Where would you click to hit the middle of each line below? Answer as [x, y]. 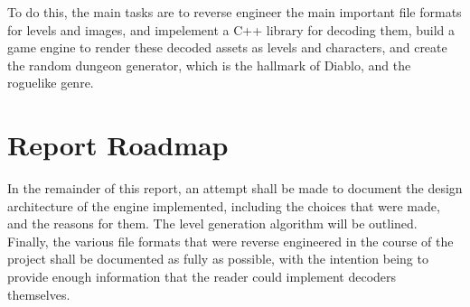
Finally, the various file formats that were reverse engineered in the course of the [230, 241]
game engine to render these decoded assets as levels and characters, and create [227, 47]
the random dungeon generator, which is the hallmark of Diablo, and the [209, 65]
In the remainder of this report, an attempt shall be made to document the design [235, 188]
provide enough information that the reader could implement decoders [202, 277]
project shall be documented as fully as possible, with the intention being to [218, 259]
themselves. [39, 294]
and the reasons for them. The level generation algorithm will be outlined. [212, 223]
